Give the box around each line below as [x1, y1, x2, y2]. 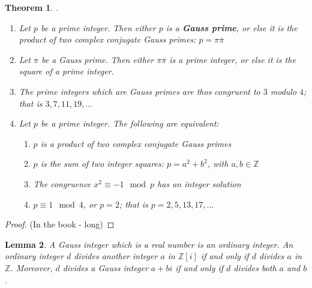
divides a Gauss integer [62, 261, 148, 274]
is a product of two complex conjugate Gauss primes [40, 137, 232, 149]
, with [207, 157, 229, 170]
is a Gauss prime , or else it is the [166, 21, 298, 34]
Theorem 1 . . [5, 1, 59, 13]
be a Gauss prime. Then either [41, 53, 154, 65]
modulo [270, 85, 297, 97]
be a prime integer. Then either [41, 21, 156, 34]
